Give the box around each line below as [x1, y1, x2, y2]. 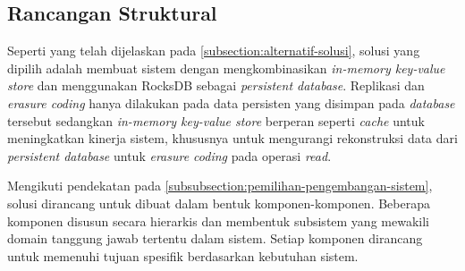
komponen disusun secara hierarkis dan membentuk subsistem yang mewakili [7, 211, 429, 230]
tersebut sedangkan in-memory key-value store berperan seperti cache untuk [7, 111, 425, 130]
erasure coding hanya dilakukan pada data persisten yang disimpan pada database [7, 93, 455, 112]
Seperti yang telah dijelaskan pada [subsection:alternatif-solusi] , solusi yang [7, 41, 420, 60]
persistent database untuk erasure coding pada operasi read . [7, 146, 332, 165]
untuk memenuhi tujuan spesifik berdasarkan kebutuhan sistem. [7, 246, 359, 265]
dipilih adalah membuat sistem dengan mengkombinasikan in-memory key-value [7, 58, 445, 77]
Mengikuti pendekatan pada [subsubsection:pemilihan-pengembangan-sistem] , [7, 176, 433, 195]
